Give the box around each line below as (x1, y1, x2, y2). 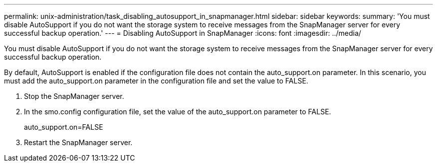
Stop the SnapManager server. (24, 92, 124, 100)
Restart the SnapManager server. (24, 138, 133, 147)
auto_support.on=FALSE (24, 123, 103, 131)
